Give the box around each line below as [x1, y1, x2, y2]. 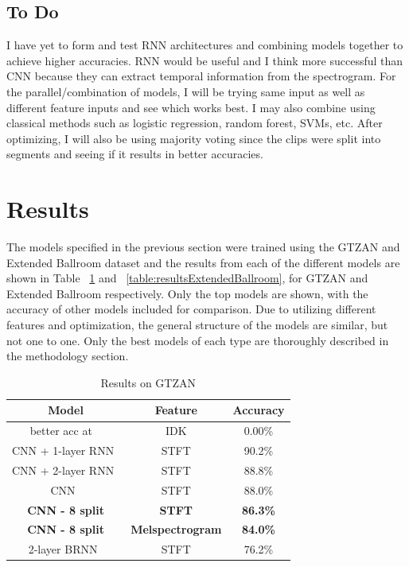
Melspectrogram [130, 521, 222, 538]
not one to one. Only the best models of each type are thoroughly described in [6, 332, 389, 348]
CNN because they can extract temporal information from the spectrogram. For [6, 68, 396, 84]
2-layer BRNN [28, 541, 98, 557]
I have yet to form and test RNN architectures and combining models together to [6, 37, 403, 53]
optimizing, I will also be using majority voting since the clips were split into [6, 130, 381, 146]
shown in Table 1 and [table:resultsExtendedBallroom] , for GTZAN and [6, 270, 368, 286]
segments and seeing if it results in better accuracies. [6, 146, 263, 162]
